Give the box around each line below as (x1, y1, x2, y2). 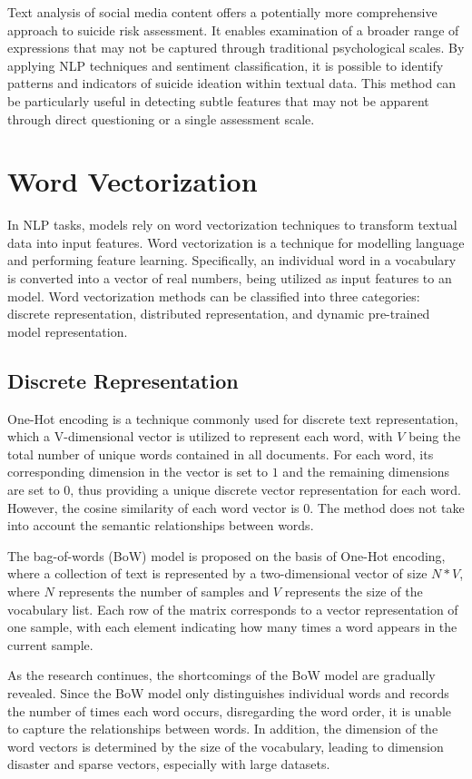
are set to (7, 480, 60, 499)
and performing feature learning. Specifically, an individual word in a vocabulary (7, 251, 457, 270)
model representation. (7, 321, 128, 340)
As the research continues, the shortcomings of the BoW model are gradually (7, 666, 436, 685)
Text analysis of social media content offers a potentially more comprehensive (7, 3, 438, 21)
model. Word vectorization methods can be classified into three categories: (7, 286, 420, 305)
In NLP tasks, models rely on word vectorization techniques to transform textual (7, 215, 457, 234)
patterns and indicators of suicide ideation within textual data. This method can (7, 74, 456, 93)
